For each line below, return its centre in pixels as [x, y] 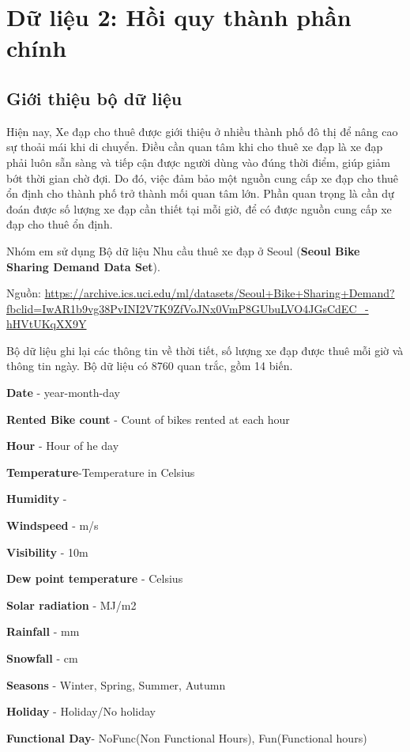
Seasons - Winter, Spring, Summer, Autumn [116, 684]
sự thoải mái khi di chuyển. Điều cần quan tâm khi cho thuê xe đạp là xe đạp [195, 147]
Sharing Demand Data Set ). [83, 266]
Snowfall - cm [42, 658]
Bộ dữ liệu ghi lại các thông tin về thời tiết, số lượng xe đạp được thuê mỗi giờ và [205, 350]
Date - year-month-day [63, 393]
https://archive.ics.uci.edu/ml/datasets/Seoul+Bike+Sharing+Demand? [220, 293]
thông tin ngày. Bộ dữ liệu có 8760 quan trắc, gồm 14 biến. [150, 366]
